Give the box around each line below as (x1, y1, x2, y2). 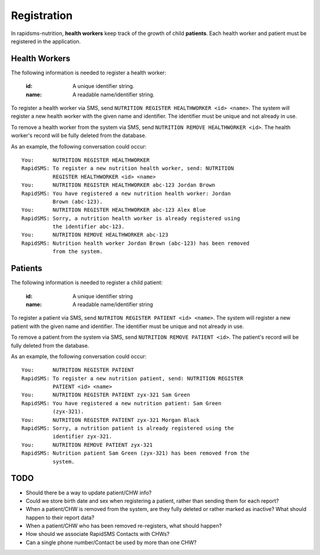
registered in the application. (11, 37, 81, 45)
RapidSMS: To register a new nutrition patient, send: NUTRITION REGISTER (21, 375, 244, 381)
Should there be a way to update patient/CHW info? (25, 489, 152, 496)
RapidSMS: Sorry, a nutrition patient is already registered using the (21, 425, 234, 432)
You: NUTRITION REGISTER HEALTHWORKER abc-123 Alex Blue (21, 207, 206, 213)
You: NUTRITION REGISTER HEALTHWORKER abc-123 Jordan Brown (21, 182, 216, 188)
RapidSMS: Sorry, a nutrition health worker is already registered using (21, 215, 241, 222)
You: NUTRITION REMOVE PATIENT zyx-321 (21, 442, 153, 448)
